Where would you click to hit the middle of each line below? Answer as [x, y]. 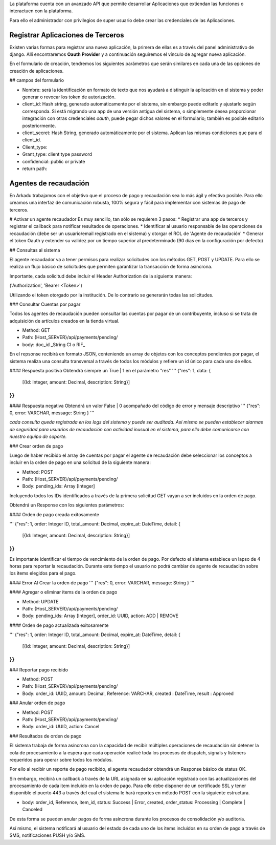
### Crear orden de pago [36, 446]
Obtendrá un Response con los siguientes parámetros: [67, 505]
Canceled [32, 810]
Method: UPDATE [40, 601]
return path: [35, 168]
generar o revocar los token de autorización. [69, 97]
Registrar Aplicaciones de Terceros [67, 35]
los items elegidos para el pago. [43, 573]
